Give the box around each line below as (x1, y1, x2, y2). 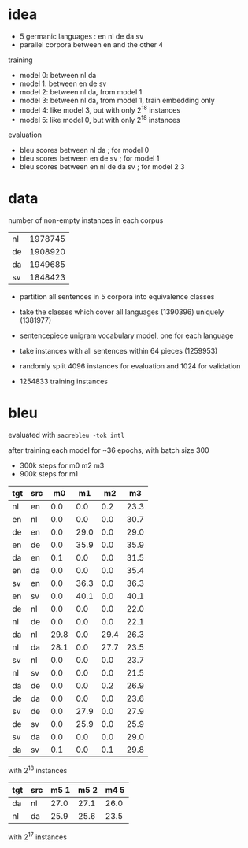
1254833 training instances (19, 376, 109, 387)
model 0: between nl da (19, 70, 97, 80)
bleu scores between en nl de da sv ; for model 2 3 (19, 162, 185, 172)
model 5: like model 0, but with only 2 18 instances (19, 113, 180, 124)
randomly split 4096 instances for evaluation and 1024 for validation (19, 361, 241, 371)
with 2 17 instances (8, 831, 67, 842)
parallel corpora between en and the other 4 (19, 39, 164, 49)
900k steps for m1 (19, 469, 79, 479)
